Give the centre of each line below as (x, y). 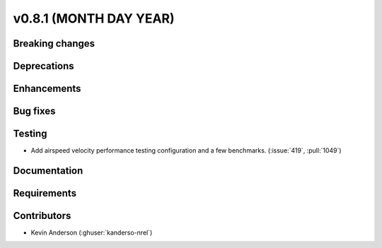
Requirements (45, 193)
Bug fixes (34, 111)
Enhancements (47, 89)
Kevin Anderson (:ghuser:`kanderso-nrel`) (92, 232)
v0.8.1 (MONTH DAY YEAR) (94, 18)
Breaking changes (54, 43)
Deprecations (44, 66)
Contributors (42, 215)
